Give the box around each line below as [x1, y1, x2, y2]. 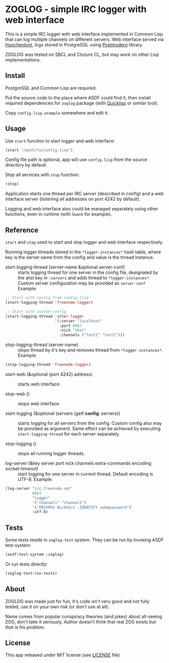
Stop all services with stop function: [5, 172, 79, 178]
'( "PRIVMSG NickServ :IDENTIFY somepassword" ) [32, 505, 132, 510]
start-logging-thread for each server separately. [18, 431, 120, 437]
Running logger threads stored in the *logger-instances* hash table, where [5, 249, 161, 255]
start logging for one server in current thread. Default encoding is [18, 471, 153, 477]
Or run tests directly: [5, 561, 48, 567]
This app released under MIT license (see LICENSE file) [5, 652, 120, 658]
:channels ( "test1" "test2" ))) [59, 333, 125, 338]
